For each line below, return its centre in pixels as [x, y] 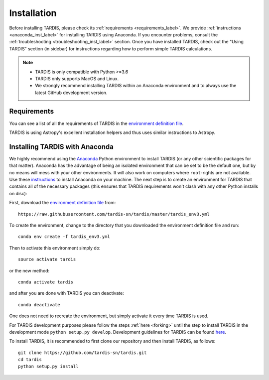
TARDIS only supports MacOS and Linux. [77, 78]
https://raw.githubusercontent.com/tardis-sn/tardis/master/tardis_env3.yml [114, 214]
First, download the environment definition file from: [63, 203]
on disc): [18, 193]
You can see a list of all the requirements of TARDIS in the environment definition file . [96, 123]
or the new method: [29, 270]
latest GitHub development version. [71, 93]
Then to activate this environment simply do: [55, 248]
